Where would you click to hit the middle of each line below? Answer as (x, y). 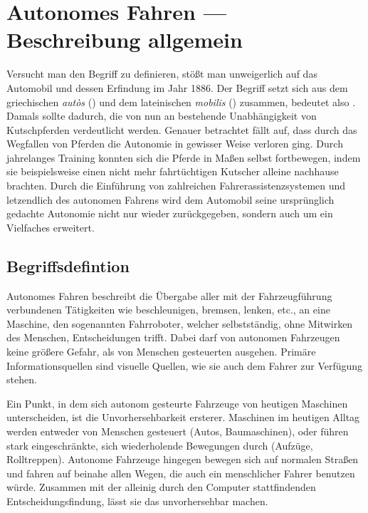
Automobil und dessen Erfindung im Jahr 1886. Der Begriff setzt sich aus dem (177, 87)
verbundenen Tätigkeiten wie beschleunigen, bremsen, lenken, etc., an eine (168, 310)
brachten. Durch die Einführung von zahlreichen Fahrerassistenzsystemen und (176, 186)
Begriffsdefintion (68, 265)
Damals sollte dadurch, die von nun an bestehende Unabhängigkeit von (162, 116)
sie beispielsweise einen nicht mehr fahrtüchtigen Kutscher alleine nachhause (173, 171)
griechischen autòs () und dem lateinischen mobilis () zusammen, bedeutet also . (181, 102)
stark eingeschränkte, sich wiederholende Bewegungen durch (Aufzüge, (160, 445)
